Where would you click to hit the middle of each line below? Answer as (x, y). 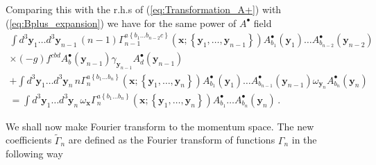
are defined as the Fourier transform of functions (172, 140)
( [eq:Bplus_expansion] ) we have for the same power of (121, 23)
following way (34, 154)
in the (304, 140)
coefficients (29, 140)
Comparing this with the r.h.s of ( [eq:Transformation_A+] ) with (144, 9)
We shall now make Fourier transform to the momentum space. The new (160, 126)
